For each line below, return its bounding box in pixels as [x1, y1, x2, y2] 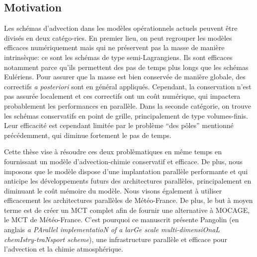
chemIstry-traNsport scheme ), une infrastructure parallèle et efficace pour [4, 234, 227, 244]
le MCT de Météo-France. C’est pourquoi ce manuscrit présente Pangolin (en [4, 214, 239, 225]
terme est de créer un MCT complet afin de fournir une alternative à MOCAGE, [4, 204, 250, 215]
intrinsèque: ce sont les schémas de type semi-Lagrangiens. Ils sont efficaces [4, 52, 233, 62]
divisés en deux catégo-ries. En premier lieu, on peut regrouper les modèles [4, 32, 232, 43]
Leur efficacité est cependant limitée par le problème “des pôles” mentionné [4, 120, 234, 130]
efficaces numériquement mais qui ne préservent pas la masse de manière [4, 42, 225, 53]
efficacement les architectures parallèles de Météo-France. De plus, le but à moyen [4, 195, 253, 205]
